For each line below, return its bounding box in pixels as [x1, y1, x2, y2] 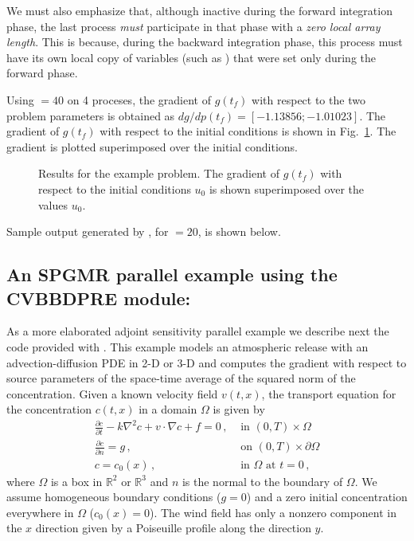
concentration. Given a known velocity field [6, 385, 218, 402]
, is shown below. [197, 223, 281, 240]
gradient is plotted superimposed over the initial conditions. [6, 138, 299, 155]
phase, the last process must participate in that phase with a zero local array [6, 18, 381, 34]
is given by [213, 401, 265, 418]
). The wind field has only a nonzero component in [149, 504, 397, 520]
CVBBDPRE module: [6, 285, 191, 310]
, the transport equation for [261, 385, 396, 402]
